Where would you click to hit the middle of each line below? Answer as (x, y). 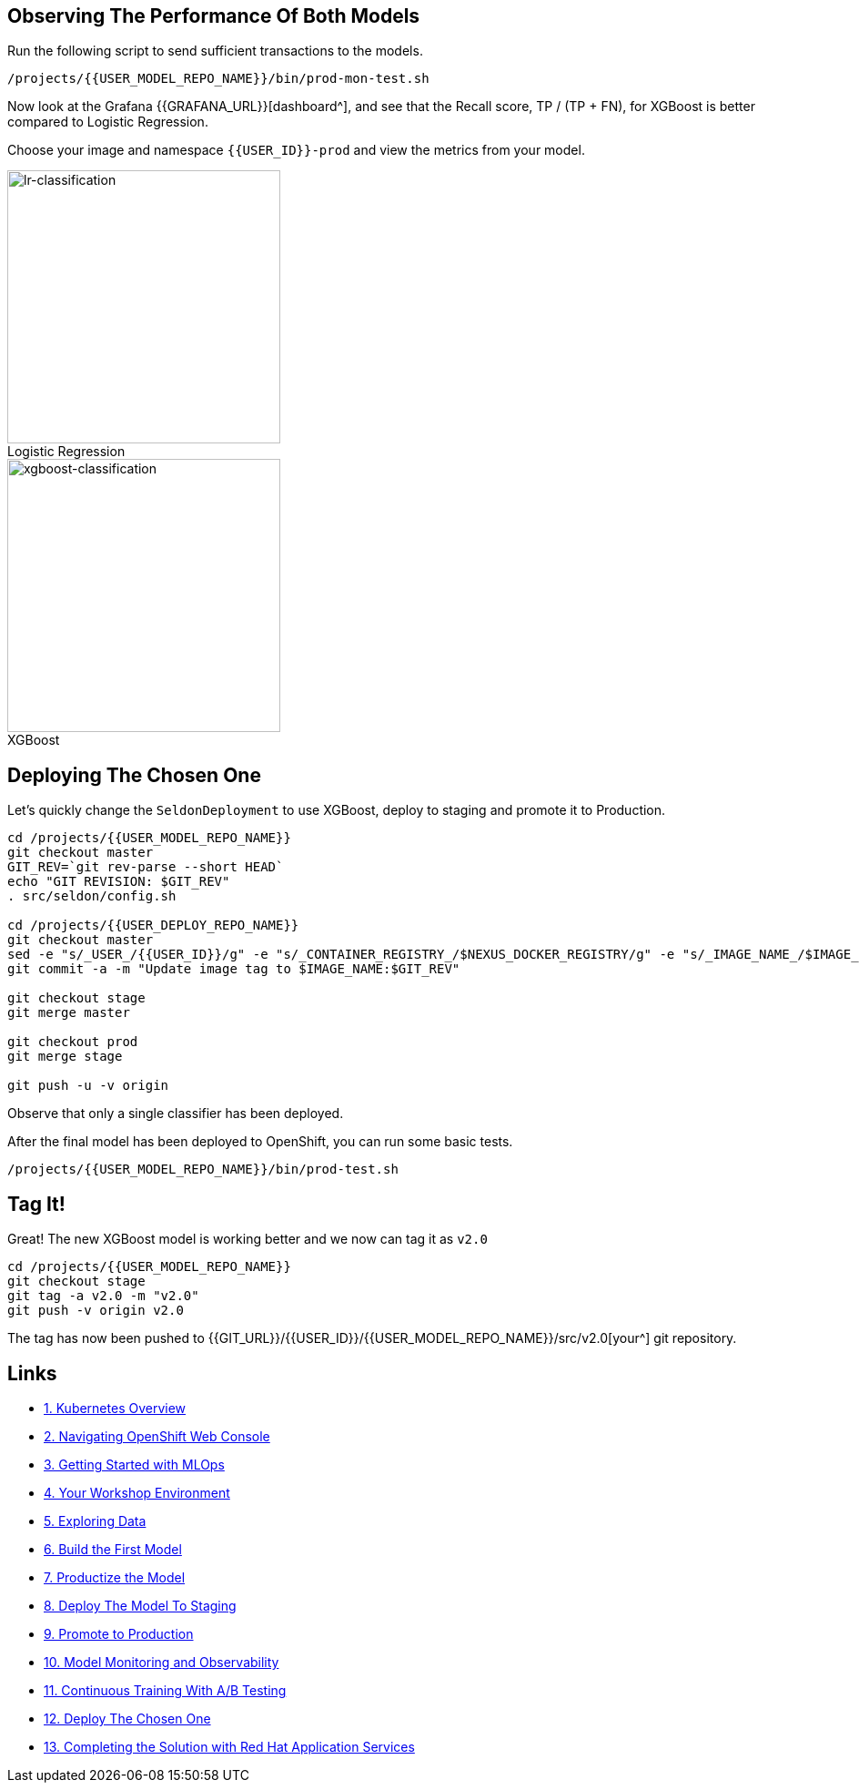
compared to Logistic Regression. (108, 122)
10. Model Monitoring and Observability (162, 1662)
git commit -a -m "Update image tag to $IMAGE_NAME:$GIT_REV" (234, 969)
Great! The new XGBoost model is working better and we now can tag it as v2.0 (248, 1239)
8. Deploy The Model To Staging (140, 1605)
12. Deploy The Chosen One (127, 1718)
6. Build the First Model (113, 1549)
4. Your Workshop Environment (137, 1492)
